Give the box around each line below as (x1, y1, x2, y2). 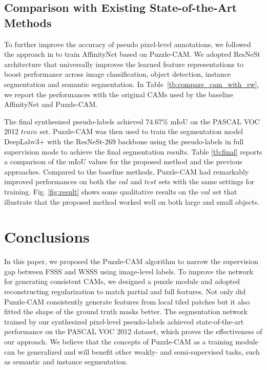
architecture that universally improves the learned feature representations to (4, 58, 243, 69)
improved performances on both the (4, 176, 116, 187)
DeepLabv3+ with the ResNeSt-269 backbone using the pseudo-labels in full (4, 136, 244, 146)
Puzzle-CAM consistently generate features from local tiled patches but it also (4, 296, 250, 307)
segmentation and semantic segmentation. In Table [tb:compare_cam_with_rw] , (4, 78, 259, 89)
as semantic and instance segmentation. (4, 356, 128, 367)
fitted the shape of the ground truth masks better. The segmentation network (4, 306, 248, 317)
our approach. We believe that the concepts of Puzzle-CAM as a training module (4, 336, 258, 346)
